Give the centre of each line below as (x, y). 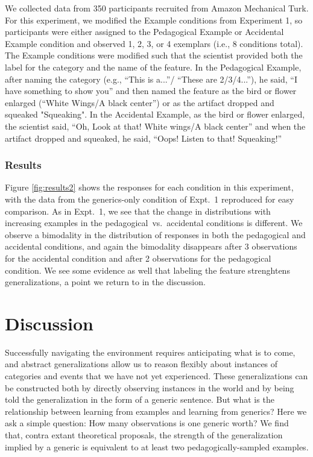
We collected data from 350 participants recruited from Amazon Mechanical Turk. (157, 8)
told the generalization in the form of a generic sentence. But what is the (140, 399)
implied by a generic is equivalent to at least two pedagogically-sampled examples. (157, 446)
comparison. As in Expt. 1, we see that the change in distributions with (138, 211)
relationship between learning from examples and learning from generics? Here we (156, 411)
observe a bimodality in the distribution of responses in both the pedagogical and (155, 234)
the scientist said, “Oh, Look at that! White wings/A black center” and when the (155, 126)
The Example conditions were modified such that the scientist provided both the (154, 55)
